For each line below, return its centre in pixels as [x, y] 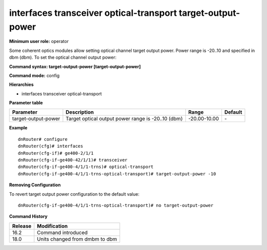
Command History [28, 216]
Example [18, 128]
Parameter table [26, 103]
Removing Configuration [35, 185]
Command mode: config [34, 75]
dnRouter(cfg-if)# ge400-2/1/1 [56, 153]
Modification [52, 226]
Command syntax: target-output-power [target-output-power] [75, 66]
